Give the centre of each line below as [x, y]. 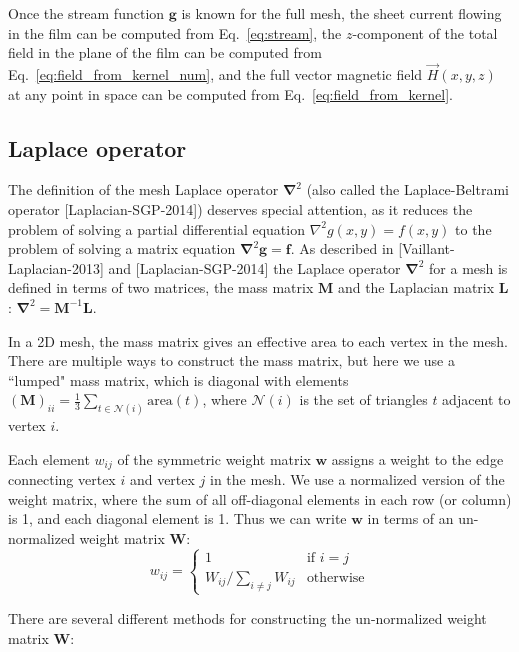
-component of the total [425, 32]
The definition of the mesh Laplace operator [143, 189]
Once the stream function [86, 13]
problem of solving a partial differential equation [156, 228]
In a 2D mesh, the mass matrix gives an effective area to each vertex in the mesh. [258, 340]
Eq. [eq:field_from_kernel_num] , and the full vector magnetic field [215, 74]
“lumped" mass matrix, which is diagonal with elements [178, 379]
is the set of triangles [363, 399]
